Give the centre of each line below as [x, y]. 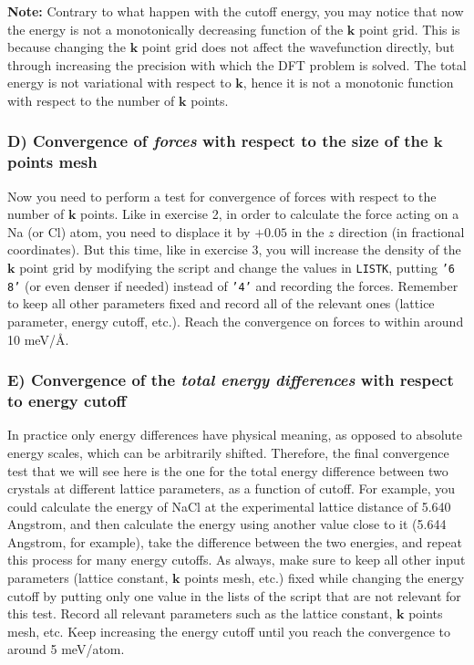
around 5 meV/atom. [66, 649]
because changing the [67, 47]
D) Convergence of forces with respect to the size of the [218, 141]
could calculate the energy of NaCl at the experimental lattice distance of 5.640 [229, 506]
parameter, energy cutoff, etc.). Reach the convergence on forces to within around [236, 321]
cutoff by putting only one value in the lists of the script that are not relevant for [234, 595]
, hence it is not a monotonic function [348, 83]
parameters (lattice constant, [88, 578]
